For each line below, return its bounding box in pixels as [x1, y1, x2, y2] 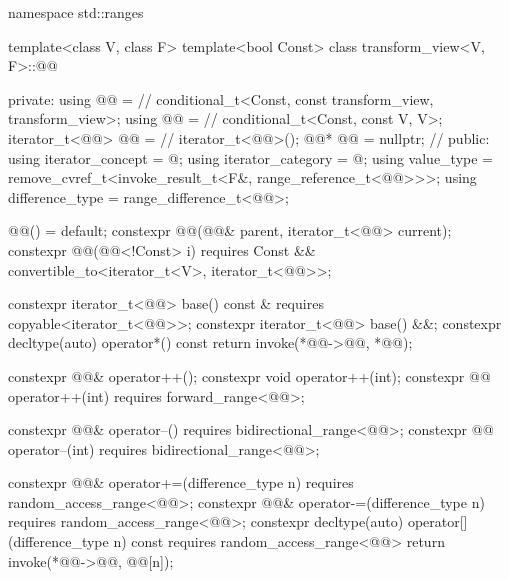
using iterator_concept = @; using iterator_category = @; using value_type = [8, 147, 493, 168]
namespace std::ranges [8, 2, 144, 22]
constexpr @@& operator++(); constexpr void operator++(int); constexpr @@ [8, 365, 491, 386]
